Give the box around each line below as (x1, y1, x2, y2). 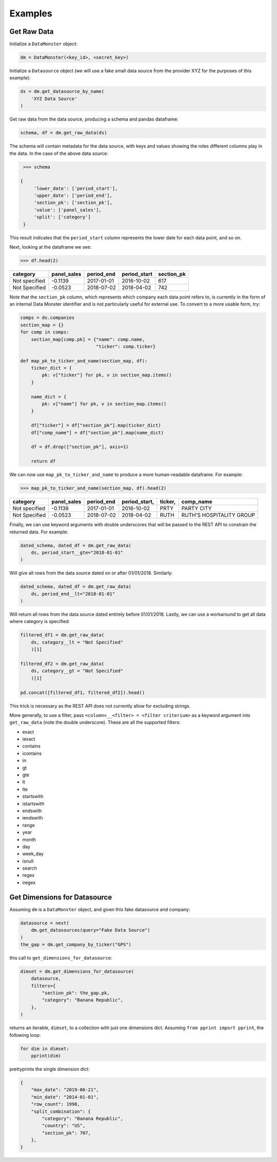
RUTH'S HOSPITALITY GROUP (181, 512, 255, 519)
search (22, 865, 37, 871)
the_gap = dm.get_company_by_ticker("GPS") (20, 941, 132, 947)
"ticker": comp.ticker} (95, 344, 156, 349)
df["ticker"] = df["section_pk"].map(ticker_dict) (31, 423, 161, 428)
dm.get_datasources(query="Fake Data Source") (31, 927, 151, 933)
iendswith (22, 815, 43, 821)
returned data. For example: (9, 529, 69, 535)
